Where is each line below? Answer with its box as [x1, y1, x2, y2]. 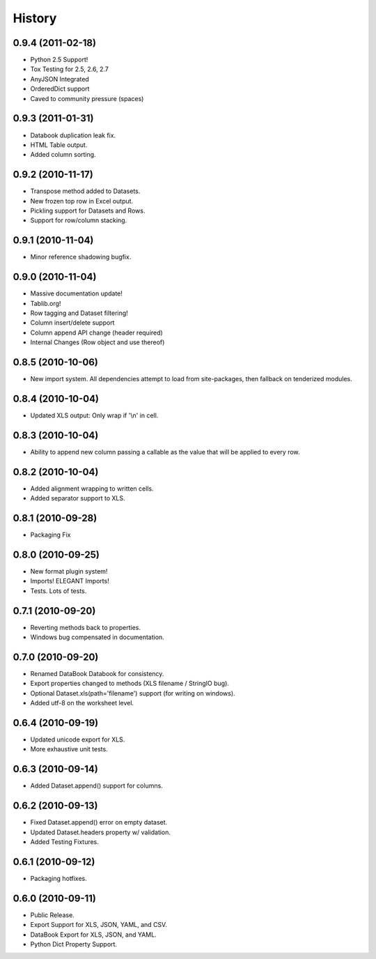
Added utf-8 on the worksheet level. [30, 699, 134, 707]
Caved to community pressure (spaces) [30, 94, 144, 102]
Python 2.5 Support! [30, 56, 88, 64]
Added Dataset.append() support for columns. [30, 781, 163, 790]
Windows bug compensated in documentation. [30, 633, 165, 641]
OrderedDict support [30, 84, 90, 93]
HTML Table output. [30, 140, 88, 149]
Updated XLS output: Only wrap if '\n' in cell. [30, 411, 159, 420]
